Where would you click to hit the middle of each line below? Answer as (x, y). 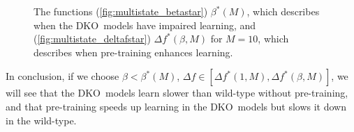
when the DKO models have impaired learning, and (145, 25)
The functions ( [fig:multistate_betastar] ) (121, 11)
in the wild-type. (41, 120)
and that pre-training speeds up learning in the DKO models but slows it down (176, 106)
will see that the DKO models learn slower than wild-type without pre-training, (177, 93)
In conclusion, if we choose (62, 76)
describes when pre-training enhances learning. (133, 52)
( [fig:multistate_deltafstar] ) (92, 39)
